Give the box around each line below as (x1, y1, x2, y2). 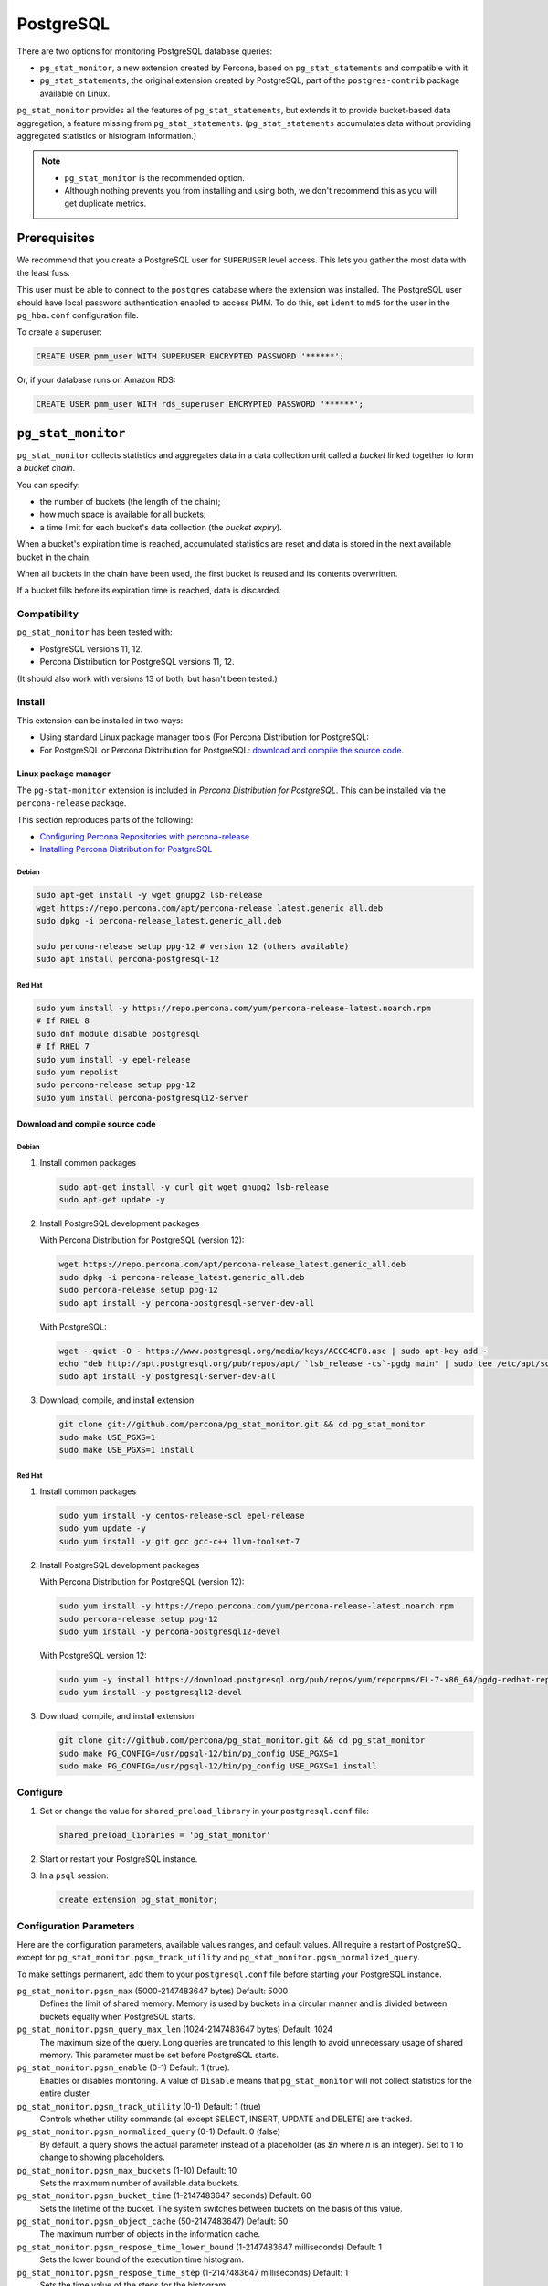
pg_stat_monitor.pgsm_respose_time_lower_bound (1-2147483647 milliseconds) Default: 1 (16, 2241, 383, 2252)
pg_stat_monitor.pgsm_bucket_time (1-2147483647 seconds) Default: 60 (16, 2190, 311, 2201)
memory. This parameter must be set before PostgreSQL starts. (39, 2049, 279, 2060)
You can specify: (16, 479, 80, 490)
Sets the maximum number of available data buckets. (39, 2177, 240, 2188)
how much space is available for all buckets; (39, 508, 206, 520)
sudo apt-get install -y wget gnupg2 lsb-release (36, 890, 263, 901)
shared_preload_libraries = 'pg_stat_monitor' (58, 1830, 271, 1840)
